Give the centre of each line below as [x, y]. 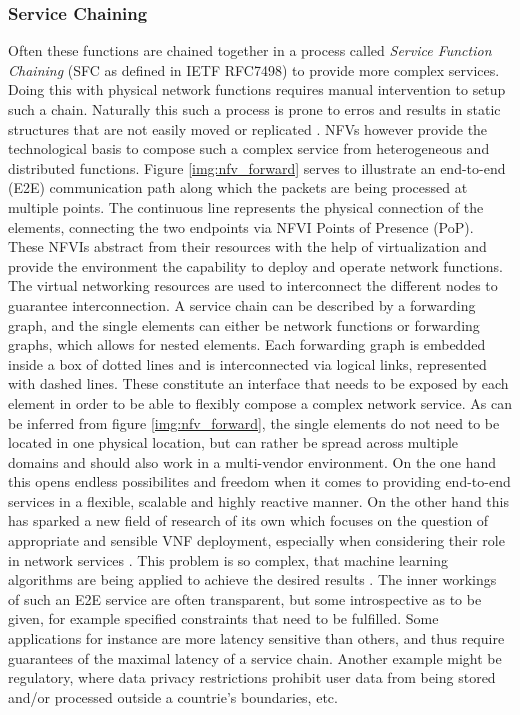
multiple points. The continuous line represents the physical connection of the [246, 206]
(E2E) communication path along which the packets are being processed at [238, 187]
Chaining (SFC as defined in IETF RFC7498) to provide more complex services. [254, 69]
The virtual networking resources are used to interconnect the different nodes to [253, 285]
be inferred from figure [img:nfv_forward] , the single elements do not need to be [254, 422]
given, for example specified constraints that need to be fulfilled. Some [223, 618]
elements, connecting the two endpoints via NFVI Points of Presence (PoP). [241, 226]
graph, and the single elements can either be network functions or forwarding [244, 324]
